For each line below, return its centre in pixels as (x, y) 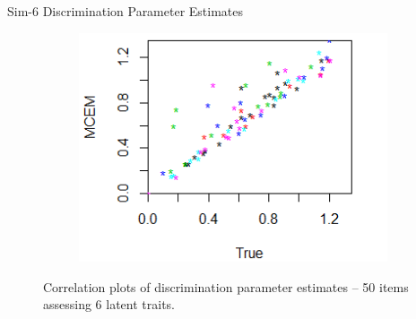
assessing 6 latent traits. (109, 304)
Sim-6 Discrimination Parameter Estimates (126, 11)
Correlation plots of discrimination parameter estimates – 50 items (226, 286)
